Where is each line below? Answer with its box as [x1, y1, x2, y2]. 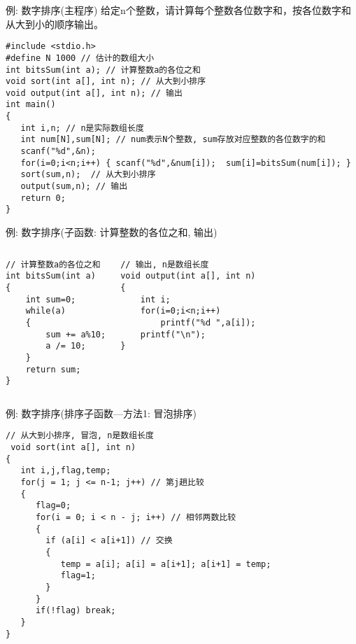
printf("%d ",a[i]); [160, 317, 256, 328]
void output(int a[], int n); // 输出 [6, 87, 183, 98]
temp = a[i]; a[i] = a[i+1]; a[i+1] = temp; [60, 559, 271, 569]
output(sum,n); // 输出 [20, 181, 128, 192]
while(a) [25, 306, 66, 316]
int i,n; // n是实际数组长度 [20, 122, 144, 133]
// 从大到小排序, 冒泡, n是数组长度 [6, 430, 154, 441]
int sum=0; [25, 294, 76, 304]
